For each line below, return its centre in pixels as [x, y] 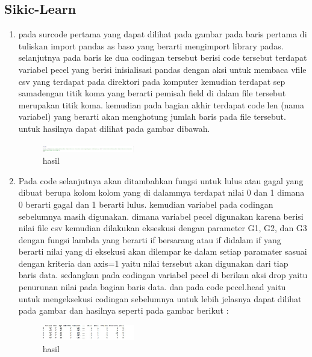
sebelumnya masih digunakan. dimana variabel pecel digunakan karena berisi [161, 216]
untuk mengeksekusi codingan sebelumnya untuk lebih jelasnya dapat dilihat [160, 298]
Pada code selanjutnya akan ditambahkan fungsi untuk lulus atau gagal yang [161, 180]
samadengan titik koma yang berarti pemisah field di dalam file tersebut [152, 93]
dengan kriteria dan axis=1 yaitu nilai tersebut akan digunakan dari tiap [153, 263]
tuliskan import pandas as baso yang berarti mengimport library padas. [151, 45]
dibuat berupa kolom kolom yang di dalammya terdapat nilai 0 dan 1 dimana [161, 192]
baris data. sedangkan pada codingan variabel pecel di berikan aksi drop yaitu [163, 275]
